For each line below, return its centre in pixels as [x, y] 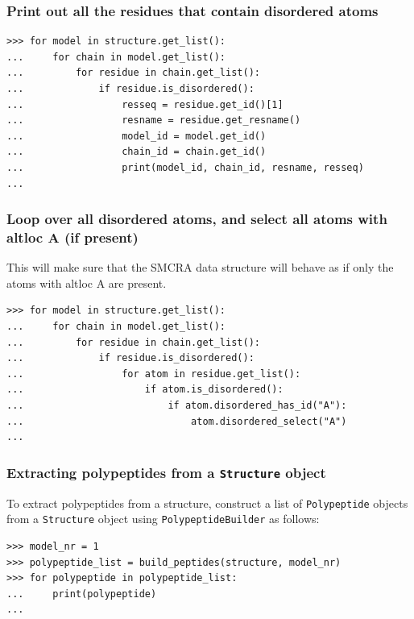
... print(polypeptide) [82, 594]
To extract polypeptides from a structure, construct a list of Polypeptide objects [207, 503]
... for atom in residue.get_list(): [154, 374]
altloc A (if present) [72, 237]
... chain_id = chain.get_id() [137, 152]
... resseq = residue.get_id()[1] [145, 104]
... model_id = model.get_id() [137, 136]
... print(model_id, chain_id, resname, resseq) [185, 167]
